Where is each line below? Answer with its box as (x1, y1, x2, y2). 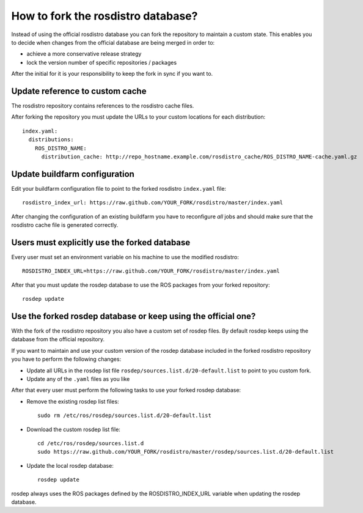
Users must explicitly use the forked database (11, 237, 191, 248)
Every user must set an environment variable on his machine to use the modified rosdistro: (11, 253, 240, 260)
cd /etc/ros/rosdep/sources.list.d (37, 440, 144, 446)
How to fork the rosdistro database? (11, 9, 198, 23)
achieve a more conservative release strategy (26, 50, 142, 57)
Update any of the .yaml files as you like (26, 375, 130, 382)
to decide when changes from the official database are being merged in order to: (11, 39, 215, 46)
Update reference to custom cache (11, 86, 147, 96)
